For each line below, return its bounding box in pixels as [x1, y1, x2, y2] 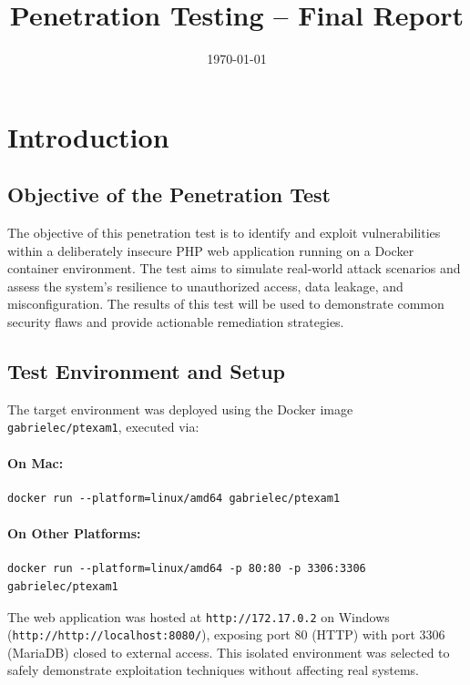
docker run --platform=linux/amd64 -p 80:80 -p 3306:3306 [7, 562, 366, 576]
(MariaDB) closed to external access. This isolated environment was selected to [7, 642, 450, 661]
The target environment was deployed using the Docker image [7, 399, 353, 418]
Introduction [7, 118, 169, 155]
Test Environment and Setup [7, 357, 286, 385]
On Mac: [7, 453, 64, 472]
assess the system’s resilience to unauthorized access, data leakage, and [7, 276, 404, 295]
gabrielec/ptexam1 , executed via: [7, 417, 199, 436]
